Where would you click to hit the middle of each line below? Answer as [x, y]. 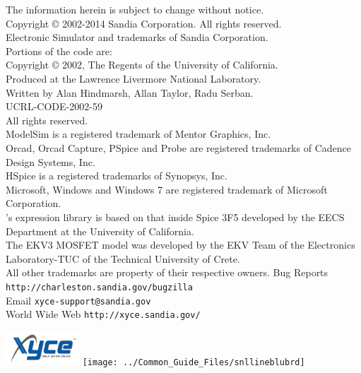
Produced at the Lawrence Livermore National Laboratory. [134, 78]
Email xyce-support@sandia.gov [78, 300]
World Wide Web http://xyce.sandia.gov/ [103, 314]
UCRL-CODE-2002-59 [54, 106]
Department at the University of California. [100, 231]
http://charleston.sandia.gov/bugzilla [99, 287]
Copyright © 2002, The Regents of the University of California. [142, 65]
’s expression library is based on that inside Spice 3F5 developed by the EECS [175, 217]
